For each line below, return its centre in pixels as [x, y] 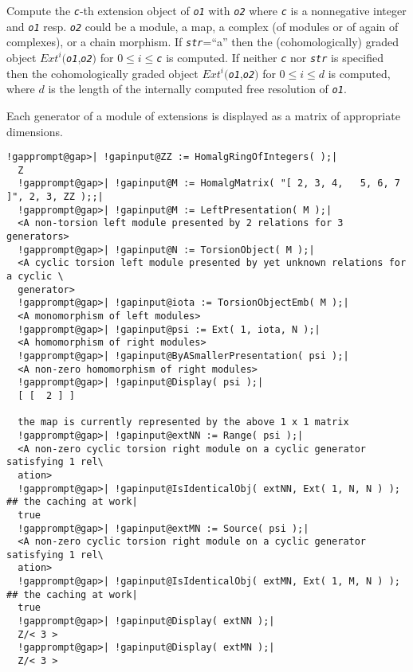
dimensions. [35, 131]
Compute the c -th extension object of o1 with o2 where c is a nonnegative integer [206, 10]
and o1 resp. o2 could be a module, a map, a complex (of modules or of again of [203, 26]
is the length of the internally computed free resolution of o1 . [197, 89]
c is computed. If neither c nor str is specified [270, 57]
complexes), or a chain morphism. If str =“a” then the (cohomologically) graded [203, 42]
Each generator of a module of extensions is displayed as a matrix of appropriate [203, 115]
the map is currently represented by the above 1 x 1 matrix [183, 422]
